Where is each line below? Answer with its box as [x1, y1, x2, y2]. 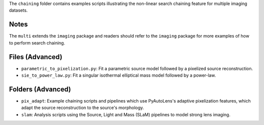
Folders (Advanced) [9, 85, 71, 93]
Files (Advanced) [9, 53, 63, 61]
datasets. [9, 7, 28, 13]
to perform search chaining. [9, 40, 66, 46]
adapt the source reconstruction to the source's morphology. [21, 105, 144, 111]
